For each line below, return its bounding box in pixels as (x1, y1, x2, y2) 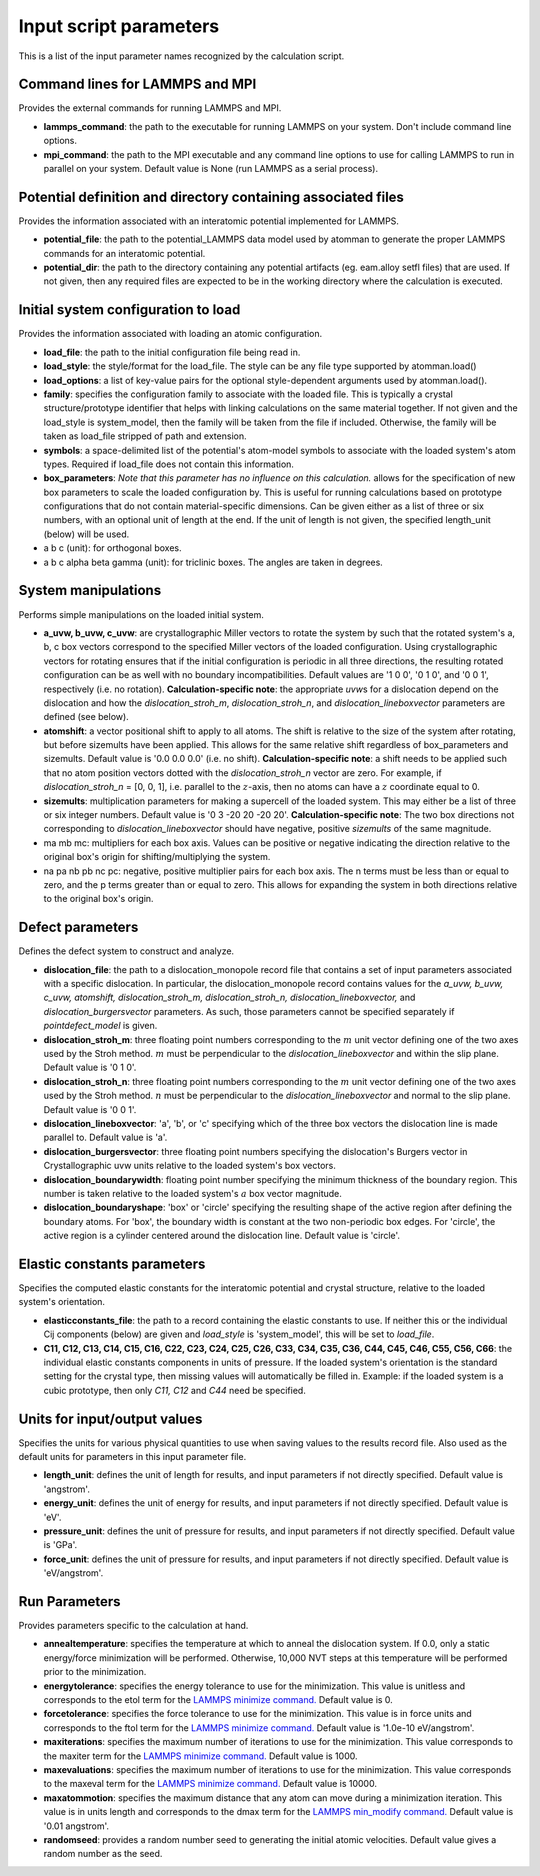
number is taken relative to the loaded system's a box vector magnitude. (43, 1187, 342, 1199)
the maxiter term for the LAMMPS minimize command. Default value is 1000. (43, 1750, 358, 1762)
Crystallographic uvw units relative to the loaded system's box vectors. (43, 1160, 337, 1172)
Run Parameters (18, 1593, 121, 1610)
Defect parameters (18, 919, 139, 936)
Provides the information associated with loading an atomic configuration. (18, 328, 323, 340)
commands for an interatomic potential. (43, 247, 206, 259)
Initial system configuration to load (18, 301, 241, 319)
